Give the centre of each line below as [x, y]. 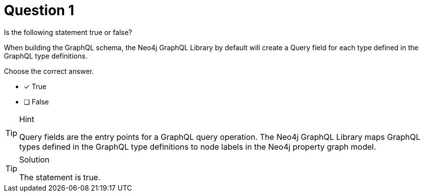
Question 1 [39, 10]
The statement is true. [60, 177]
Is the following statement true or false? [68, 32]
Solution [34, 159]
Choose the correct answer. [49, 71]
